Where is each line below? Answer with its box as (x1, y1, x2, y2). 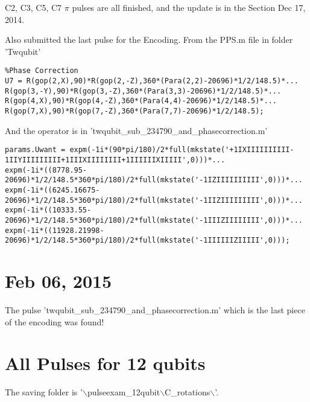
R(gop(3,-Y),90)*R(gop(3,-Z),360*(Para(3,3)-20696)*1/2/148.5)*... (5, 86, 282, 95)
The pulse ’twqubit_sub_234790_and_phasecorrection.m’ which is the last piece (5, 303, 305, 316)
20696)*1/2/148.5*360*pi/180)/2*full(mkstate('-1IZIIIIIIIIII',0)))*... (5, 176, 303, 185)
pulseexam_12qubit (87, 386, 160, 398)
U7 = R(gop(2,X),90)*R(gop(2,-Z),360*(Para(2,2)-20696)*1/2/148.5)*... (5, 77, 299, 86)
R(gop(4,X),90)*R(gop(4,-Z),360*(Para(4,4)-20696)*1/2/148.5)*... (5, 97, 277, 106)
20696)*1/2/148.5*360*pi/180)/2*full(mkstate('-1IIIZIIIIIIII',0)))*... (5, 215, 303, 225)
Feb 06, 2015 (5, 269, 112, 293)
